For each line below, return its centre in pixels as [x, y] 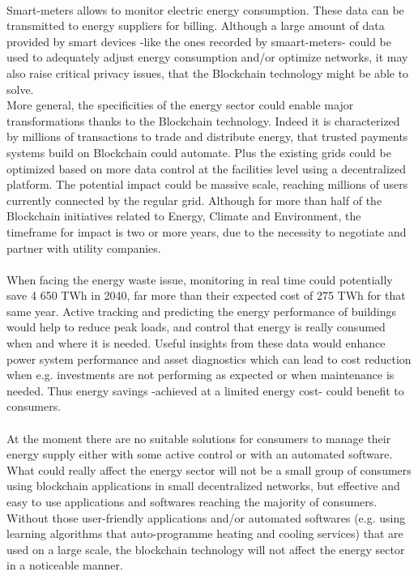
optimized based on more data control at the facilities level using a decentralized [207, 168]
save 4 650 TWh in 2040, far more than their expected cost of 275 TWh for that [206, 295]
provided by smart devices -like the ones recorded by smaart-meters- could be [199, 41]
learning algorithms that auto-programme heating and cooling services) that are [205, 533]
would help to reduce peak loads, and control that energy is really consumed [196, 327]
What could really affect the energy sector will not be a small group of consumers [209, 469]
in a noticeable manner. [65, 565]
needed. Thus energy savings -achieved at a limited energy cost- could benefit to [205, 390]
